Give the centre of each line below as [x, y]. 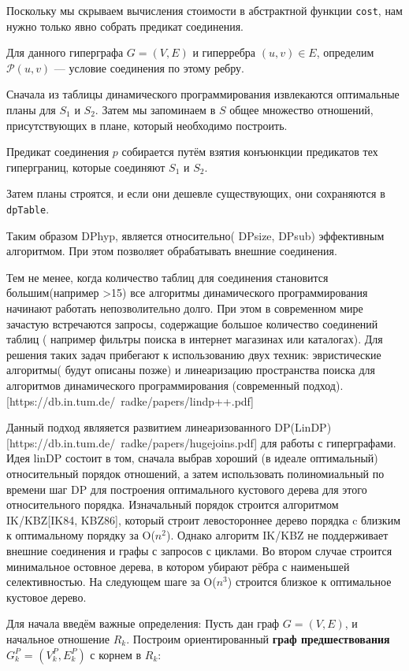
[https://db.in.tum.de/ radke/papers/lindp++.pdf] [130, 400]
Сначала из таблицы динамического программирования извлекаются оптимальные [203, 94]
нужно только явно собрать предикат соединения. [125, 26]
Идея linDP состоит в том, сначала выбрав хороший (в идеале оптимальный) [192, 458]
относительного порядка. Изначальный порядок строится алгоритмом [173, 504]
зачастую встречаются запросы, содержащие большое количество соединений [192, 323]
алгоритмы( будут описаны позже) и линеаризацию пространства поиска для [191, 370]
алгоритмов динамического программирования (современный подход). [175, 385]
